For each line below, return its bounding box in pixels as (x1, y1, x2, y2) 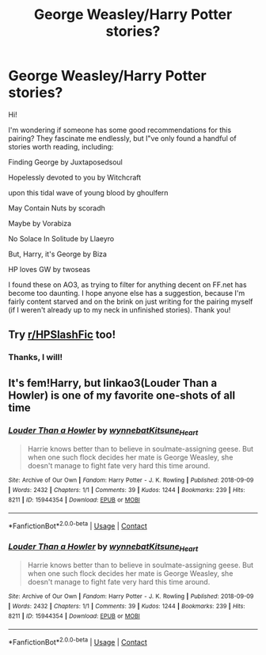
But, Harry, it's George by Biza (8, 249, 107, 259)
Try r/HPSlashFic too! (8, 328, 116, 342)
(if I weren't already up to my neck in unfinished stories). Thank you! (8, 305, 231, 314)
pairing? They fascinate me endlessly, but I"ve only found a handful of (8, 133, 237, 143)
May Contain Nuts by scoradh (8, 203, 105, 213)
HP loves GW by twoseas (8, 264, 91, 274)
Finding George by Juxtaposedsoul (8, 157, 123, 167)
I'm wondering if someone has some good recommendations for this (8, 125, 232, 134)
